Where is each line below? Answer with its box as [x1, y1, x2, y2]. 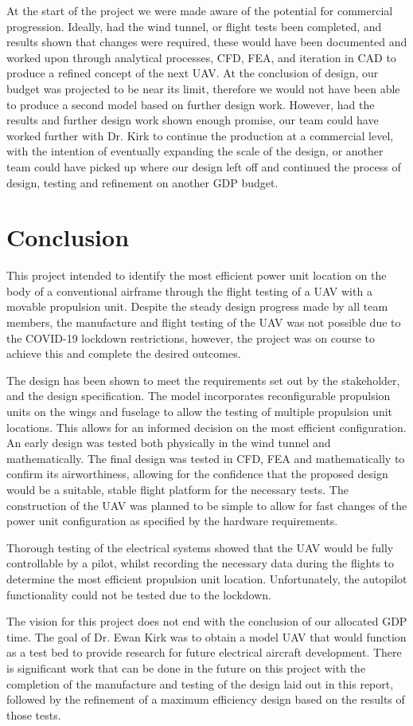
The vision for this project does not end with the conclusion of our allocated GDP [6, 613, 407, 630]
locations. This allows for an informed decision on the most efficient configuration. [6, 418, 407, 435]
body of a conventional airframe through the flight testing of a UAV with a [6, 282, 372, 299]
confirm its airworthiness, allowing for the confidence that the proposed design [6, 465, 388, 482]
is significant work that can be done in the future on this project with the [6, 659, 366, 676]
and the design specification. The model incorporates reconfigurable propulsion [6, 387, 391, 404]
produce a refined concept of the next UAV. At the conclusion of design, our [6, 65, 379, 81]
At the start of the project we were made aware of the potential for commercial [6, 2, 393, 18]
